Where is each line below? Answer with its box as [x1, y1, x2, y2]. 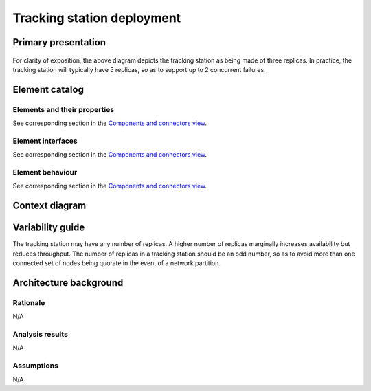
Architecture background [12, 277, 124, 289]
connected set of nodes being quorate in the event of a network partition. [12, 259, 221, 267]
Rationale [12, 298, 45, 307]
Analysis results [12, 330, 69, 339]
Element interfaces [12, 136, 78, 146]
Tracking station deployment [12, 10, 181, 25]
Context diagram [12, 200, 87, 212]
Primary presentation [12, 36, 106, 48]
